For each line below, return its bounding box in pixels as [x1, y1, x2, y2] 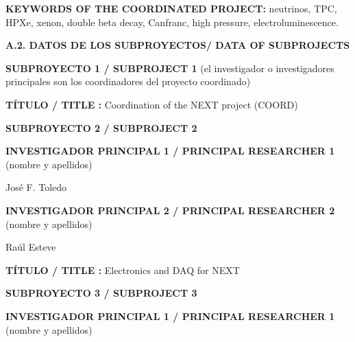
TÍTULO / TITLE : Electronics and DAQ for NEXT [5, 262, 240, 277]
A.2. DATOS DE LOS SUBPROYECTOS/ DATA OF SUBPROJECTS [5, 38, 350, 52]
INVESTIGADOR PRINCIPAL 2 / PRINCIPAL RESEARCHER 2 [5, 203, 335, 217]
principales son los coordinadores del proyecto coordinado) [5, 74, 251, 89]
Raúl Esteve [5, 240, 56, 254]
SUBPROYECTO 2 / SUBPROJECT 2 [5, 120, 197, 135]
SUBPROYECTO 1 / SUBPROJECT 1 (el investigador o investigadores [5, 60, 334, 75]
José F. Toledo [5, 180, 67, 194]
